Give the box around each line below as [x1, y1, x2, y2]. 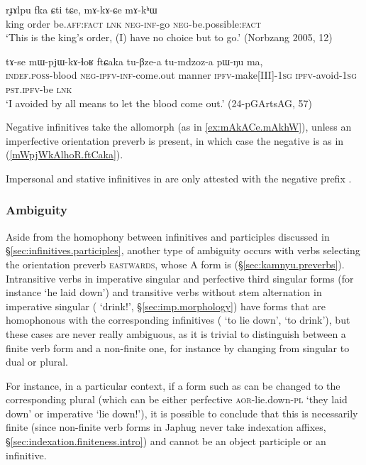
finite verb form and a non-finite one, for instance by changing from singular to [6, 340, 350, 355]
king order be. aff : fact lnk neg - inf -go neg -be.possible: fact [6, 16, 262, 31]
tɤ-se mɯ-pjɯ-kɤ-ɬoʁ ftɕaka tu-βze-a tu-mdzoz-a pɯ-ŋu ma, [6, 53, 263, 68]
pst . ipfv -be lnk [6, 81, 72, 96]
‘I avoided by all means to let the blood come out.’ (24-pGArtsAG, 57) [6, 95, 313, 110]
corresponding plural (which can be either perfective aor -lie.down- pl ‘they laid [6, 392, 348, 407]
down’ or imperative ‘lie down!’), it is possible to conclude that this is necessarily [6, 405, 358, 420]
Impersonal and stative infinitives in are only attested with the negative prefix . [6, 170, 352, 185]
